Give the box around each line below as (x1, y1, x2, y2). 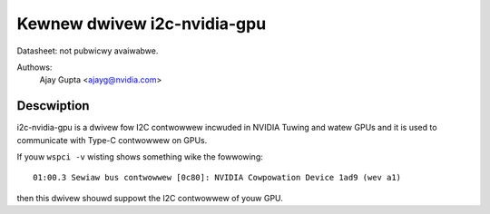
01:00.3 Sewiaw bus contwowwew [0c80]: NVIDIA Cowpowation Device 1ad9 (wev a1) (33, 172, 402, 183)
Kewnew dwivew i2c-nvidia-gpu (16, 14, 267, 34)
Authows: (16, 62, 53, 73)
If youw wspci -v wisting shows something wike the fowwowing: (16, 151, 263, 162)
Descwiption (16, 98, 90, 113)
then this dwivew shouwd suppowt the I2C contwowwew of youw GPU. (16, 192, 283, 203)
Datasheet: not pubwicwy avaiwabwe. (16, 45, 159, 56)
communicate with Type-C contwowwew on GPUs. (16, 134, 208, 145)
